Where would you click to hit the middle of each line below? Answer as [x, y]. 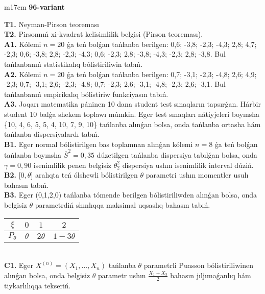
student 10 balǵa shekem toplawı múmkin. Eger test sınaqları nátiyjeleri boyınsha [132, 114]
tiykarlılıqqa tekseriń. [38, 285]
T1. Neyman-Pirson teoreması [52, 24]
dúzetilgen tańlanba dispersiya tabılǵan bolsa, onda [177, 155]
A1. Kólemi [23, 44]
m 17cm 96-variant [34, 7]
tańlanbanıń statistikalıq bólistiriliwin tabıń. [74, 64]
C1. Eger [19, 265]
